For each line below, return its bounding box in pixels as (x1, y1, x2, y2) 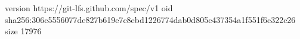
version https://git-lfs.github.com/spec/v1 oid (5, 2, 173, 14)
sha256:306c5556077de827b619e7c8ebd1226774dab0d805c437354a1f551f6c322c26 (5, 13, 296, 25)
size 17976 (5, 25, 42, 37)
